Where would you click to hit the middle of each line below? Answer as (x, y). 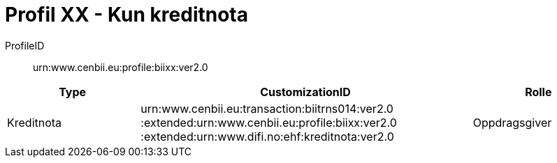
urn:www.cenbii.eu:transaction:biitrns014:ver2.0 (267, 108)
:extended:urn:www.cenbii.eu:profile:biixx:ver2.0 (269, 122)
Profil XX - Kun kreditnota (126, 15)
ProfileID (25, 45)
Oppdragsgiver (512, 122)
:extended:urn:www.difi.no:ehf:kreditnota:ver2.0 (267, 136)
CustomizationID (305, 92)
